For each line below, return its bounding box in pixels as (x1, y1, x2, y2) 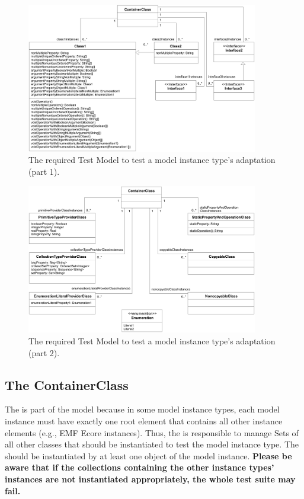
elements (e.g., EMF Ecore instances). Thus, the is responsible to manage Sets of (5, 426, 299, 439)
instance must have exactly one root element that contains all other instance (5, 414, 283, 427)
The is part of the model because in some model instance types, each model (5, 403, 280, 415)
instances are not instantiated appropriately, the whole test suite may (5, 472, 296, 485)
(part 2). (28, 346, 60, 359)
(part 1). (28, 165, 60, 177)
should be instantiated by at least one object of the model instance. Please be (5, 449, 292, 462)
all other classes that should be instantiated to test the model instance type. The (5, 438, 299, 450)
